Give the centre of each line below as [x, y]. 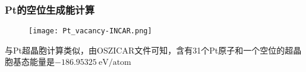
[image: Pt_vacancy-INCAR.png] [90, 31]
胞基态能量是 [30, 62]
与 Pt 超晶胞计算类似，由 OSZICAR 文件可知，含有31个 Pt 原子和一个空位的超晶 [153, 50]
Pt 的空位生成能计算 [50, 9]
